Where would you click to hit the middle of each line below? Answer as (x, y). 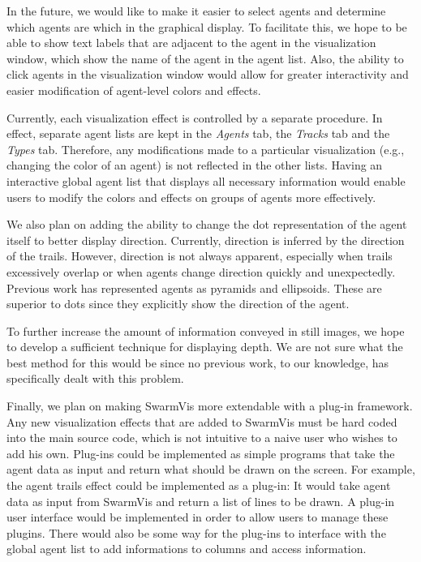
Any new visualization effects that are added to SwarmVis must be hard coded (202, 421)
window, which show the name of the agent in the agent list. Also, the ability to (205, 58)
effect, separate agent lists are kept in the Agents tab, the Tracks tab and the (198, 133)
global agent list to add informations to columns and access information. (187, 549)
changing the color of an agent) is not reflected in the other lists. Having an (195, 165)
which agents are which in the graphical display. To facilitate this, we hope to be (207, 26)
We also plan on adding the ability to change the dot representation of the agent (207, 224)
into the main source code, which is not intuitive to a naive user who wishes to (202, 438)
